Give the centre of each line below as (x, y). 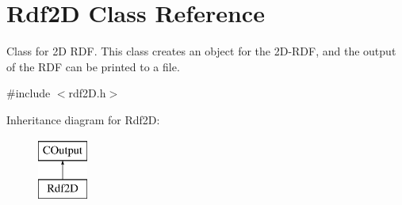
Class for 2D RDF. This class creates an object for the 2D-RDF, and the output (201, 51)
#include (29, 93)
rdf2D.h (87, 93)
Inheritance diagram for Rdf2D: (83, 119)
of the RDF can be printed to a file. (93, 66)
